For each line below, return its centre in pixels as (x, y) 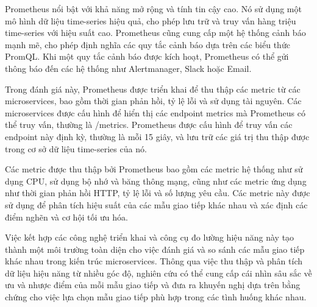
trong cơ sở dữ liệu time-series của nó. (76, 148)
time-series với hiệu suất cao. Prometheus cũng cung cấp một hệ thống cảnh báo (155, 33)
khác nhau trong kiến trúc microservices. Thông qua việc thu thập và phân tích (154, 261)
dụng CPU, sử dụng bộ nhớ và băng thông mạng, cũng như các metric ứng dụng (156, 181)
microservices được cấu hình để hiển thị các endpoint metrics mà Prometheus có (155, 112)
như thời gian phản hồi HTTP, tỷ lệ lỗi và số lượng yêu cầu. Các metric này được (158, 193)
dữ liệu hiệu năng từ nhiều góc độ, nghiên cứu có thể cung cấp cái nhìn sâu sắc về (158, 273)
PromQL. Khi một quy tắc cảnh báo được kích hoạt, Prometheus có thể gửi (147, 56)
